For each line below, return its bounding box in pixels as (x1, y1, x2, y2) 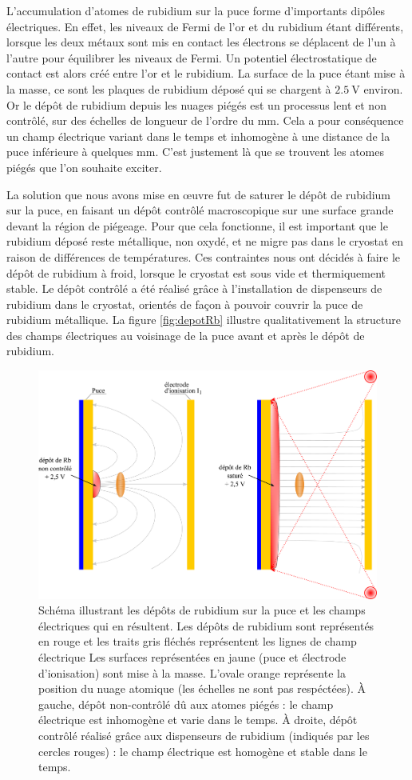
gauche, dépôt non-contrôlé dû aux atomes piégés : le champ (38, 695, 334, 712)
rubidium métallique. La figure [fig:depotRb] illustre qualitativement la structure (6, 311, 401, 328)
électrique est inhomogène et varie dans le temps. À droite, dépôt (38, 711, 358, 728)
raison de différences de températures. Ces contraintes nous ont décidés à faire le (6, 248, 401, 265)
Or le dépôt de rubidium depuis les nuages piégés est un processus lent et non (6, 96, 386, 113)
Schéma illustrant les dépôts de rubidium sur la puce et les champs (38, 602, 366, 618)
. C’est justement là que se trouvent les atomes (155, 143, 385, 160)
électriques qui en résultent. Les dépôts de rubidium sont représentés (38, 617, 374, 634)
